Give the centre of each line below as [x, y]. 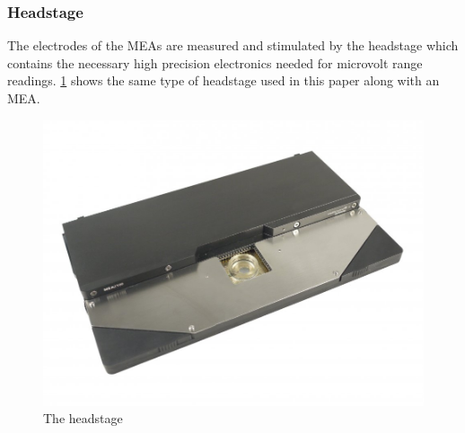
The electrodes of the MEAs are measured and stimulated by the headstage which [233, 45]
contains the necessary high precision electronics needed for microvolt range [215, 62]
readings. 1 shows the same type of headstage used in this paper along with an [224, 80]
